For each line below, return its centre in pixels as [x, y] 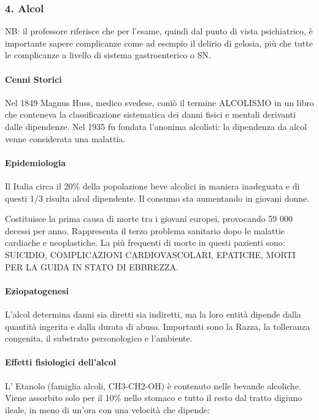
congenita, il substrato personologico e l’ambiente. [99, 338]
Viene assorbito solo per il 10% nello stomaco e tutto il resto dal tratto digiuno [154, 398]
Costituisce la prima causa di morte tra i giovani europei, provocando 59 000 [149, 219]
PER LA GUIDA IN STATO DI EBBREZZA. [92, 266]
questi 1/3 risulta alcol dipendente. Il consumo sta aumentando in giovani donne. [157, 198]
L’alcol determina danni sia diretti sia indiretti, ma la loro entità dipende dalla [153, 314]
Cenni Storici [33, 79]
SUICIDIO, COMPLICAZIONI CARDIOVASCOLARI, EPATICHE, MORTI [150, 254]
